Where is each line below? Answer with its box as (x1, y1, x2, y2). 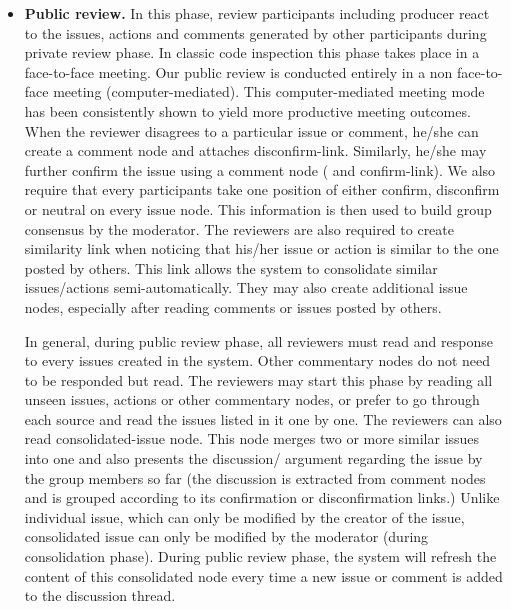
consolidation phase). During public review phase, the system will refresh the (24, 546, 497, 567)
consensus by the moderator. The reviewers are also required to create (24, 218, 454, 239)
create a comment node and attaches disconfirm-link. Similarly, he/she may (24, 140, 487, 161)
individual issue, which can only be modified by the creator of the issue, (24, 506, 465, 527)
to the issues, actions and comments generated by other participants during (24, 22, 487, 43)
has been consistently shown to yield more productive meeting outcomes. (24, 100, 471, 121)
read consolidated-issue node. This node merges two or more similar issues (24, 428, 480, 449)
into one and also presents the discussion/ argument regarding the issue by (24, 448, 483, 469)
